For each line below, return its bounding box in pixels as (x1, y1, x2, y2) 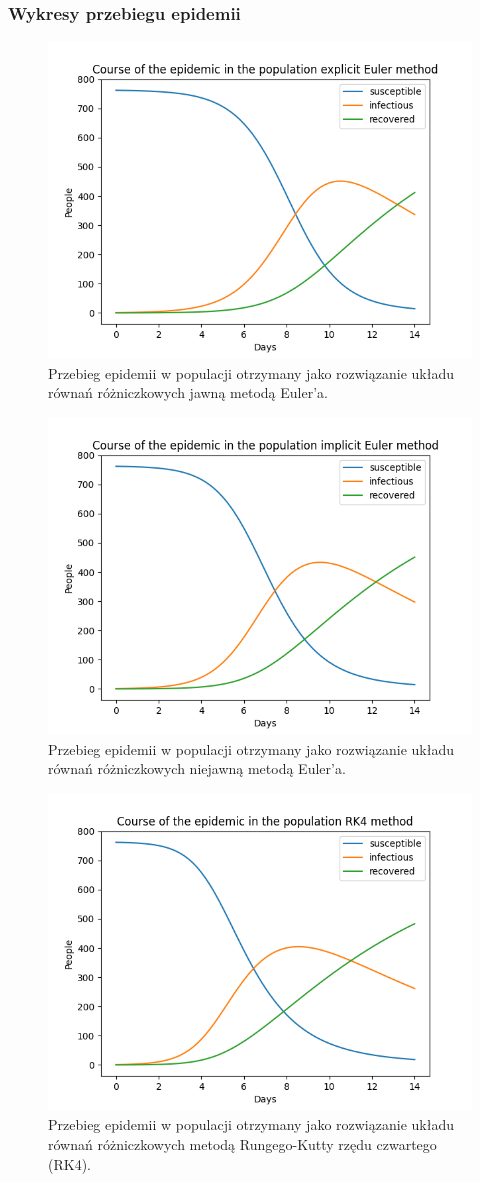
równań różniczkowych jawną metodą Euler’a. (48, 382, 328, 403)
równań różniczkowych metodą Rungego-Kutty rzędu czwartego (48, 1133, 437, 1154)
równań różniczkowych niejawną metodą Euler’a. (48, 758, 346, 779)
